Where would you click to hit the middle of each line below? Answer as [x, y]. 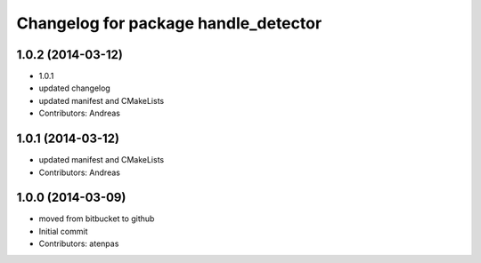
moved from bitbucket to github [97, 219]
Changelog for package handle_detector [169, 23]
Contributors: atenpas [79, 243]
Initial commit [63, 231]
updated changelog [74, 88]
